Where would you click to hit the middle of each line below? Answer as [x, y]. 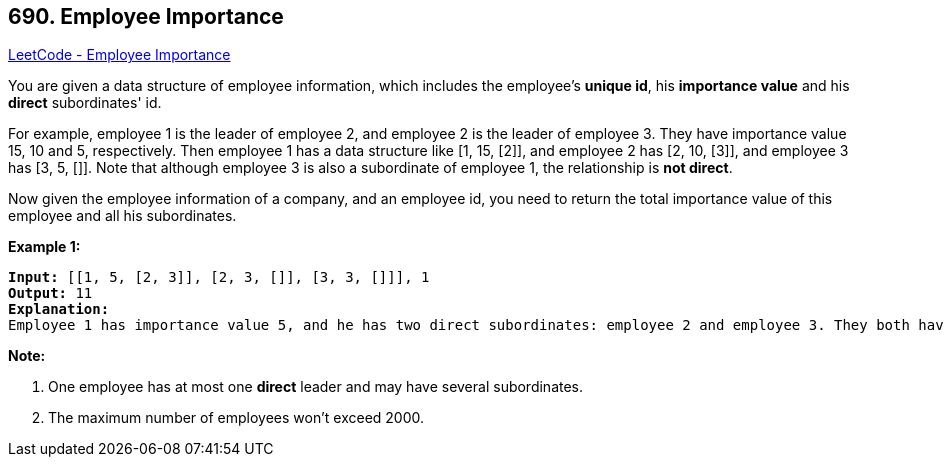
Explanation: [59, 309]
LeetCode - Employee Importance [119, 55]
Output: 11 [50, 293]
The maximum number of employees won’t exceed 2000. [236, 418]
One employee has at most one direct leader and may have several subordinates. [316, 387]
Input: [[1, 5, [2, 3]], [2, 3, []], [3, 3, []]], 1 [219, 277]
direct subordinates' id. [85, 103]
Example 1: [44, 247]
